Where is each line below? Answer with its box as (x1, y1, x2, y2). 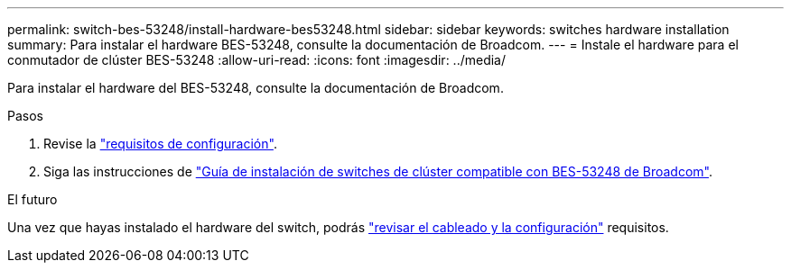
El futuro (7, 192, 58, 207)
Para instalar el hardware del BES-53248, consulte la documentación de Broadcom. (7, 80, 504, 95)
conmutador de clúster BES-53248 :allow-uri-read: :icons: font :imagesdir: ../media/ (7, 52, 507, 67)
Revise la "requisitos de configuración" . (43, 136, 277, 151)
